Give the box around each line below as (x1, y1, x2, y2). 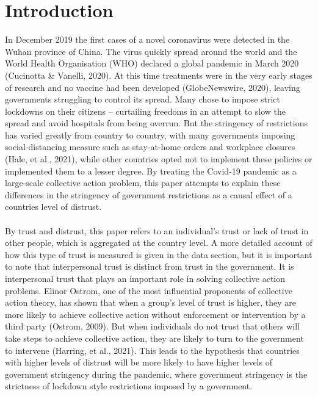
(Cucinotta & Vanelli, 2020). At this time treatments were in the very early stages (5, 68, 313, 81)
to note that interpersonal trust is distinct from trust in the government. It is (5, 260, 294, 273)
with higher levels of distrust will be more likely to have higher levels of (5, 356, 272, 369)
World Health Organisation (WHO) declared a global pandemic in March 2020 (5, 57, 299, 70)
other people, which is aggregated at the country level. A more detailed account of (5, 236, 313, 249)
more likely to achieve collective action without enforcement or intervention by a (5, 308, 306, 320)
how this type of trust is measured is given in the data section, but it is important (5, 248, 313, 261)
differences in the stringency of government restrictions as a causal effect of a (5, 188, 292, 201)
